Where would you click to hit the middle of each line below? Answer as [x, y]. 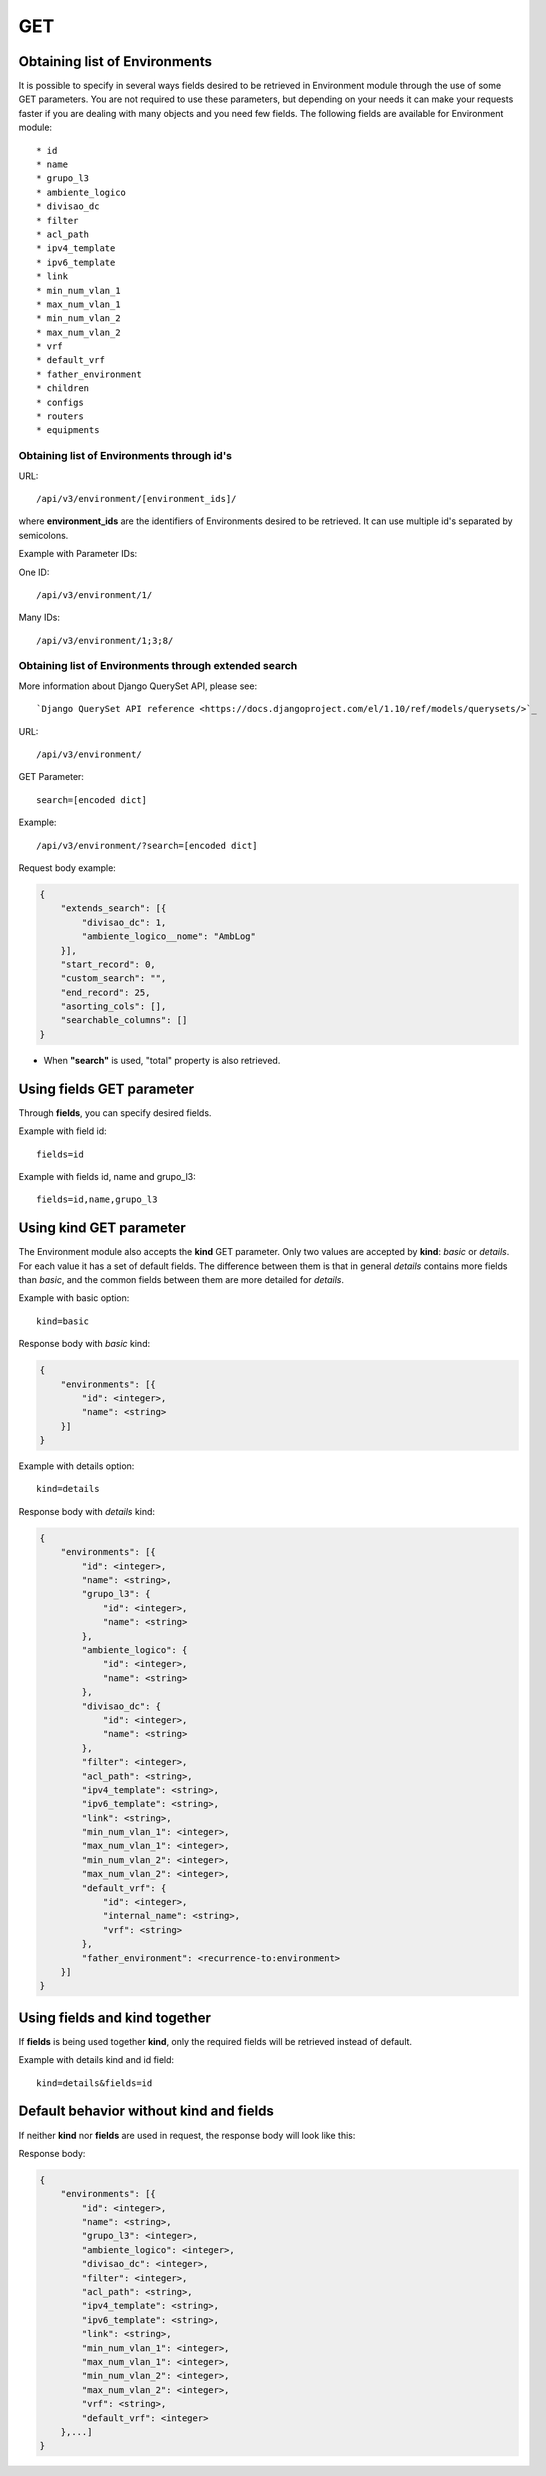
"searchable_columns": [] [124, 1020]
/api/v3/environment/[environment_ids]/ [136, 498]
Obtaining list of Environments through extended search [158, 666]
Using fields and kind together [115, 2017]
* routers [60, 416]
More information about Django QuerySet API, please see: [138, 686]
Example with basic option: [74, 1298]
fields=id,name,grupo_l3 [97, 1199]
